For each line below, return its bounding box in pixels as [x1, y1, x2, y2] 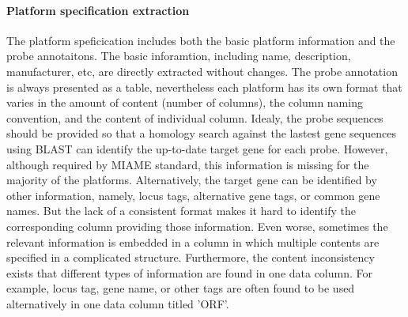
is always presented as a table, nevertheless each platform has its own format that [6, 78, 402, 95]
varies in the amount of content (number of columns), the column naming [6, 94, 363, 111]
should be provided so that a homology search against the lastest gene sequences [6, 125, 396, 142]
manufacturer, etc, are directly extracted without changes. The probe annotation [6, 62, 398, 79]
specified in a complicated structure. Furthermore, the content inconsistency [6, 249, 375, 266]
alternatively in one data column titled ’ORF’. [6, 295, 229, 311]
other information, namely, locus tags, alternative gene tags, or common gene [6, 187, 380, 203]
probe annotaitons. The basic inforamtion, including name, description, [6, 47, 351, 64]
